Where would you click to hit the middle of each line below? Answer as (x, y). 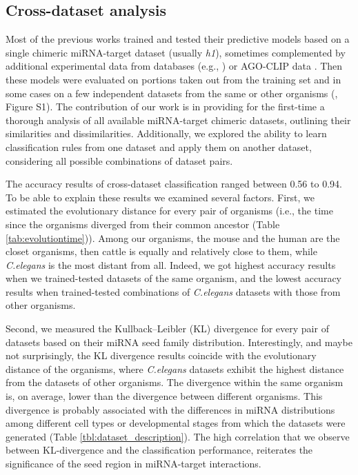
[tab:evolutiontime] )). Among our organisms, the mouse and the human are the (173, 238)
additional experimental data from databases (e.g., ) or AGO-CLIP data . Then (174, 66)
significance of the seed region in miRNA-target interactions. (133, 464)
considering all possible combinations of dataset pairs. (119, 160)
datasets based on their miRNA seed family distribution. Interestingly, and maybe (179, 342)
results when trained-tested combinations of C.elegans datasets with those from (173, 291)
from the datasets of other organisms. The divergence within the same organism (175, 382)
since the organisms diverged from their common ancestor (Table (143, 224)
